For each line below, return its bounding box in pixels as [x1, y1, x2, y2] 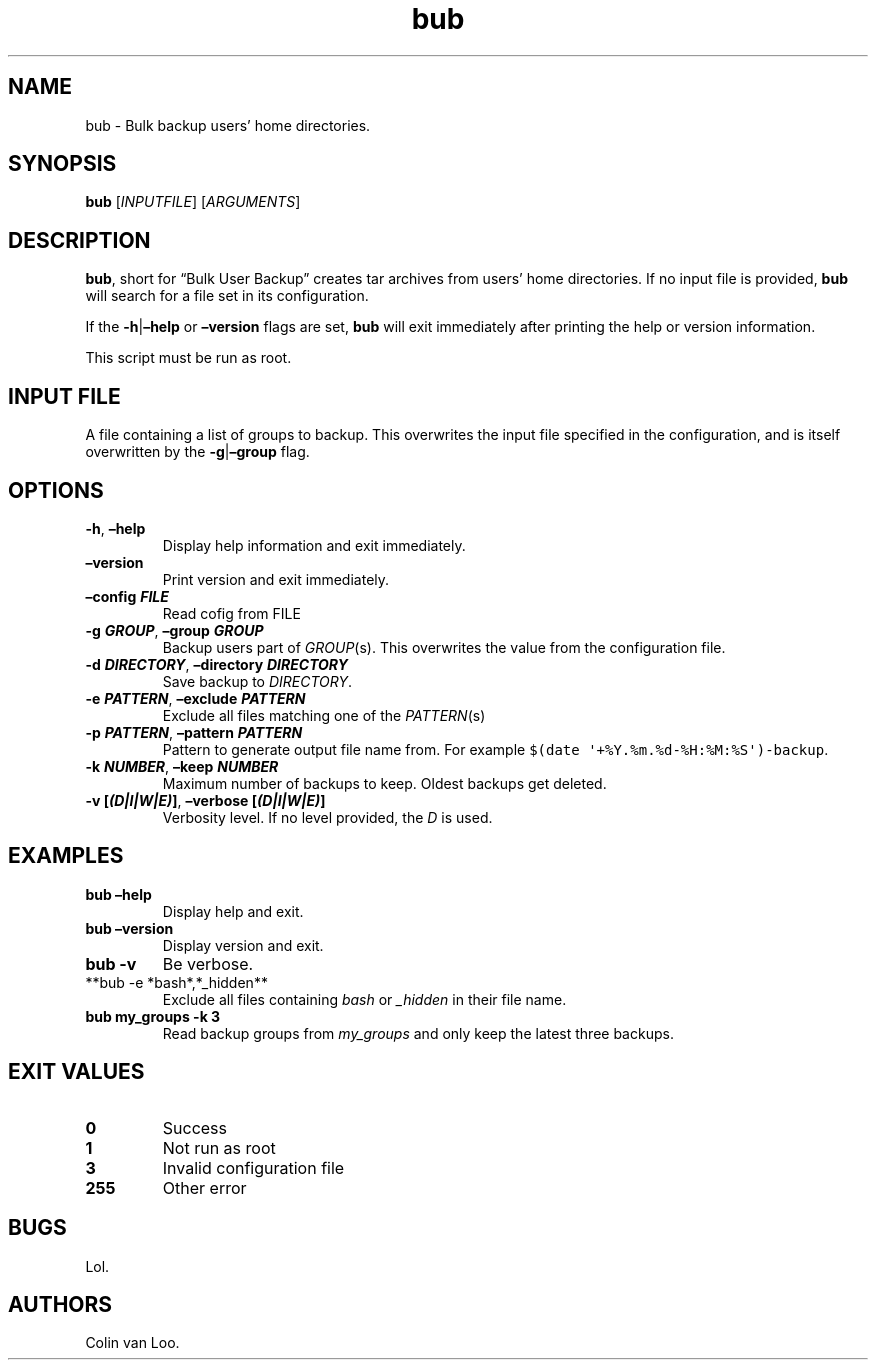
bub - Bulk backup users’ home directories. [85, 116, 371, 134]
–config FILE [85, 587, 169, 605]
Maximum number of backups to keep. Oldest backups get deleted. [162, 774, 607, 792]
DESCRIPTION [8, 227, 151, 253]
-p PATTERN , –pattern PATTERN [85, 723, 303, 741]
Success [162, 1117, 228, 1138]
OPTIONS [8, 477, 104, 503]
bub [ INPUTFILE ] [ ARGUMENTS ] [85, 193, 301, 211]
